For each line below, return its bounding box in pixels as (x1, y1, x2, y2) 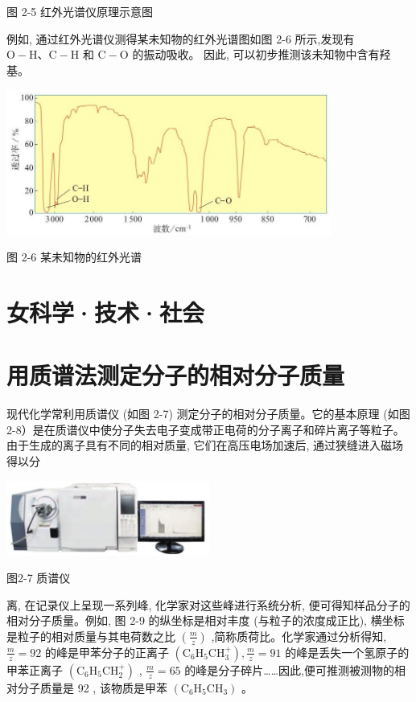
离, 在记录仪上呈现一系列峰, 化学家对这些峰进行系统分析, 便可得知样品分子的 (6, 596, 410, 613)
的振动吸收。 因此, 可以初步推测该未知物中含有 (132, 46, 380, 63)
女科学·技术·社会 (6, 295, 205, 328)
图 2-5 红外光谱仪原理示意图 (6, 3, 153, 19)
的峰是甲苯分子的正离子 (44, 643, 169, 660)
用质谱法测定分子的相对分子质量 (6, 359, 345, 392)
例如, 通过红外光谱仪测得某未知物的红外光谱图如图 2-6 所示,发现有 (6, 30, 355, 47)
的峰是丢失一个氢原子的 (285, 643, 410, 660)
